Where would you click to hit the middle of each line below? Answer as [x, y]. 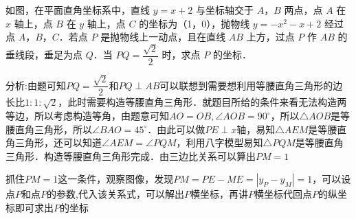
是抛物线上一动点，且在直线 [163, 37]
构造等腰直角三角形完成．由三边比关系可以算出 [149, 155]
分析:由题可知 [36, 85]
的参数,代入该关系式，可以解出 [115, 194]
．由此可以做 [176, 129]
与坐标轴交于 [225, 10]
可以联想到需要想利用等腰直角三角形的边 [251, 85]
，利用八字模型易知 [220, 142]
